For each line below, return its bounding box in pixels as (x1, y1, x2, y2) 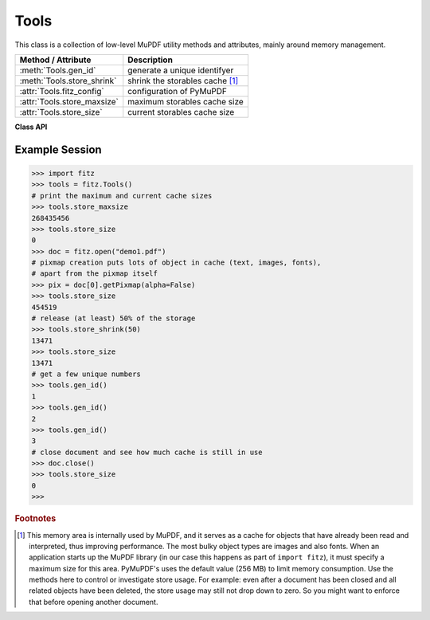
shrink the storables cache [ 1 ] (127, 75, 239, 86)
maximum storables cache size (127, 96, 244, 107)
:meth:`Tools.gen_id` (19, 65, 96, 76)
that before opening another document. (29, 597, 158, 606)
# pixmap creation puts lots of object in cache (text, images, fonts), (31, 258, 322, 267)
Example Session (14, 143, 103, 156)
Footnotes (14, 513, 57, 524)
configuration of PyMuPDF (127, 85, 227, 96)
